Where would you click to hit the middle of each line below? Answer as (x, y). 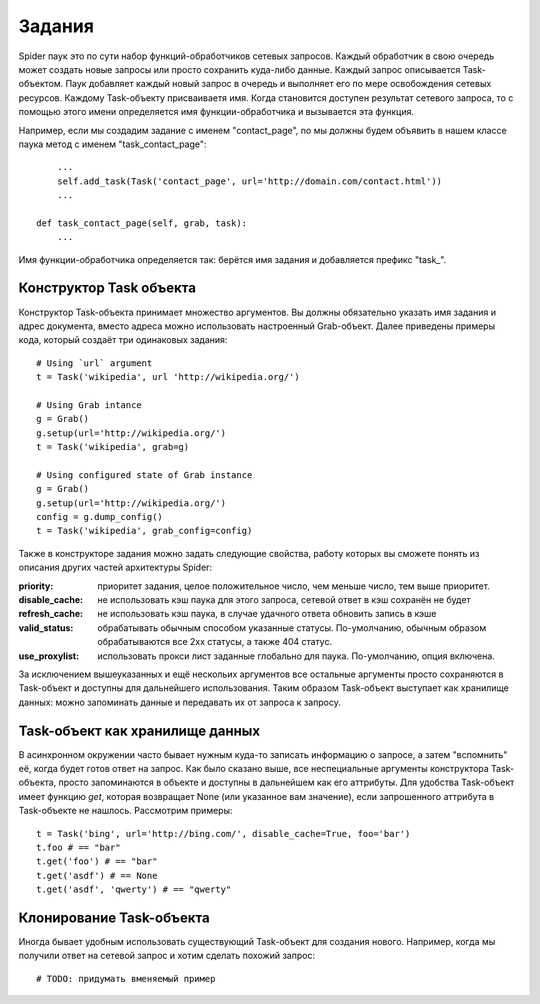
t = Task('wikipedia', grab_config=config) (144, 531)
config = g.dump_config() (100, 516)
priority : (36, 586)
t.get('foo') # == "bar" (97, 861)
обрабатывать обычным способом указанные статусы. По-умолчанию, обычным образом (292, 627)
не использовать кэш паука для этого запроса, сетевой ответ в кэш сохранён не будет (284, 599)
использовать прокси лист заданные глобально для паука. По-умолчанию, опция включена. (296, 656)
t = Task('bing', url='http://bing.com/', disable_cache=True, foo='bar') (223, 833)
